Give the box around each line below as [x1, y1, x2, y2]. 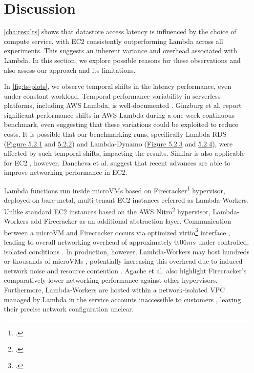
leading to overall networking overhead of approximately [4, 236, 172, 247]
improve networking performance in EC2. [4, 167, 127, 177]
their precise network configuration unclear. [4, 304, 134, 314]
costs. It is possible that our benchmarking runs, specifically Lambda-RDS [4, 129, 227, 139]
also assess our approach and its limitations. [4, 64, 136, 75]
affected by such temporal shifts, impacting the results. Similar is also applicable [4, 148, 245, 158]
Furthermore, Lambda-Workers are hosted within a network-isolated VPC [4, 284, 225, 294]
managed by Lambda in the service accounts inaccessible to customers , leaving [4, 294, 241, 304]
